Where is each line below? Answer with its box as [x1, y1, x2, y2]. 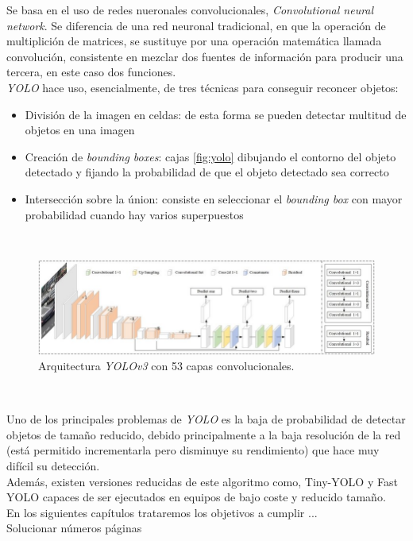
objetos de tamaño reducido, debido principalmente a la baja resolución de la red [6, 426, 401, 442]
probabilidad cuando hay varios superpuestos [25, 206, 244, 222]
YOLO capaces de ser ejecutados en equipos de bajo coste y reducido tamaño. [6, 489, 386, 505]
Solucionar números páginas [6, 520, 142, 536]
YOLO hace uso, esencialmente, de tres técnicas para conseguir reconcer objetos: [6, 79, 399, 95]
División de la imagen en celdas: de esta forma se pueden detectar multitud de [25, 106, 407, 122]
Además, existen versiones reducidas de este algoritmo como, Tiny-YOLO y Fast [6, 473, 398, 489]
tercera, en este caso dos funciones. [6, 64, 176, 80]
